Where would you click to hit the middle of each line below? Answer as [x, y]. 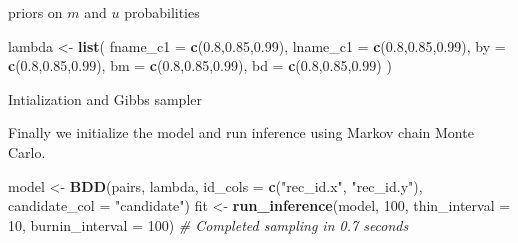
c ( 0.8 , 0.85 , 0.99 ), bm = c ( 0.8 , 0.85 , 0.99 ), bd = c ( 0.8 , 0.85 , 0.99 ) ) [200, 65]
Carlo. [27, 151]
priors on [35, 12]
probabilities [162, 12]
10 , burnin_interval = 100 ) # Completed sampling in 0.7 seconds [208, 224]
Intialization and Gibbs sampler [105, 98]
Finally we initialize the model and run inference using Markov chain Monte [241, 132]
